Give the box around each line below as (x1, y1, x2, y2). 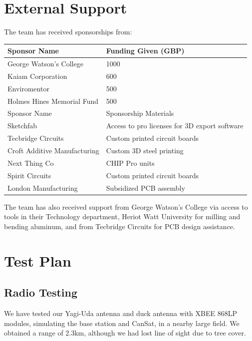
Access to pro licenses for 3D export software (106, 120, 244, 131)
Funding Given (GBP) (106, 45, 185, 56)
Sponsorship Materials (106, 108, 174, 118)
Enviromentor (7, 83, 49, 93)
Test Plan (4, 250, 71, 271)
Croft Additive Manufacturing (7, 145, 99, 155)
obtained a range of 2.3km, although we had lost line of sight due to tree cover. (4, 328, 246, 338)
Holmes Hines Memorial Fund (7, 95, 98, 106)
